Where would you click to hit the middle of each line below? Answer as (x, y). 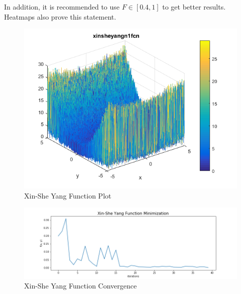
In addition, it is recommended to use (62, 7)
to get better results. (194, 7)
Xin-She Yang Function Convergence (81, 286)
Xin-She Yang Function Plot (68, 195)
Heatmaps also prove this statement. (60, 16)
